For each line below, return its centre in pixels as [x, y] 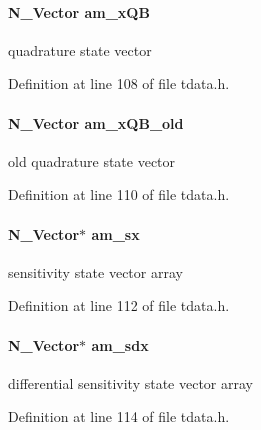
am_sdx [120, 344]
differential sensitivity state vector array [130, 382]
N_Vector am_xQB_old [96, 122]
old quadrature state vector [92, 160]
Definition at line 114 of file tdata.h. [119, 416]
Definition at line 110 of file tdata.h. [119, 194]
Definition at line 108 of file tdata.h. [119, 83]
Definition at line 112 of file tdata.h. [119, 305]
